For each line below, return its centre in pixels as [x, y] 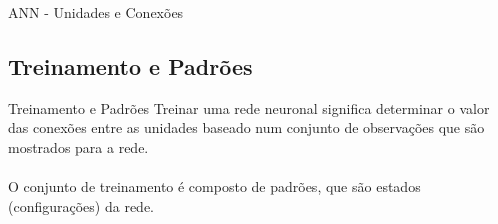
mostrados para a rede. [78, 146]
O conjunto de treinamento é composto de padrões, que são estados [214, 186]
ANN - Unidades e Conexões [96, 12]
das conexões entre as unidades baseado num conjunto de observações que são [246, 127]
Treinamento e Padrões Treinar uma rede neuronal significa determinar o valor [249, 107]
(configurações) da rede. [81, 205]
